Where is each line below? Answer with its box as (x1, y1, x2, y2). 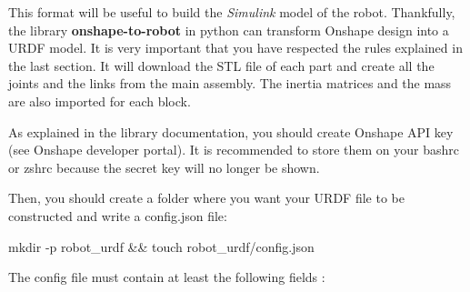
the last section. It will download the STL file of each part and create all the (8, 55, 435, 75)
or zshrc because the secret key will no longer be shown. (8, 157, 320, 176)
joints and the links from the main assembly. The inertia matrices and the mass (8, 74, 452, 93)
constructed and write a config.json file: (8, 206, 227, 225)
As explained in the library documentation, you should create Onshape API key (8, 122, 454, 141)
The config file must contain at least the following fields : (8, 267, 325, 287)
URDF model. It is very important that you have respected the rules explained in (8, 38, 463, 57)
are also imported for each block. (8, 91, 191, 110)
